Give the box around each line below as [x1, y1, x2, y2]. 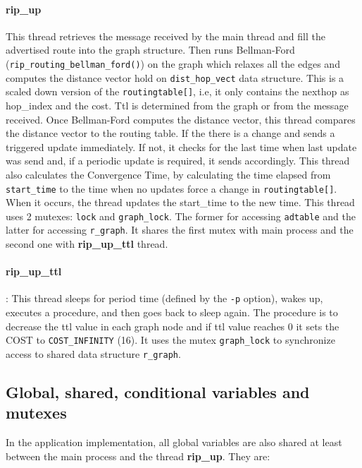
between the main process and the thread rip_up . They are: [6, 448, 270, 463]
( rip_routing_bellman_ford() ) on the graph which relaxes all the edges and [6, 56, 340, 71]
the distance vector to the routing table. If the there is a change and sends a [6, 126, 335, 140]
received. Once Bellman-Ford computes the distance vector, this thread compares [6, 112, 356, 126]
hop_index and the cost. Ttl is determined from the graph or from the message [6, 97, 349, 112]
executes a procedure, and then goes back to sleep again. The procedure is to [6, 305, 338, 320]
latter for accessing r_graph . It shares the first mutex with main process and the [6, 222, 354, 237]
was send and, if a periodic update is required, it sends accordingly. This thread [6, 153, 350, 168]
